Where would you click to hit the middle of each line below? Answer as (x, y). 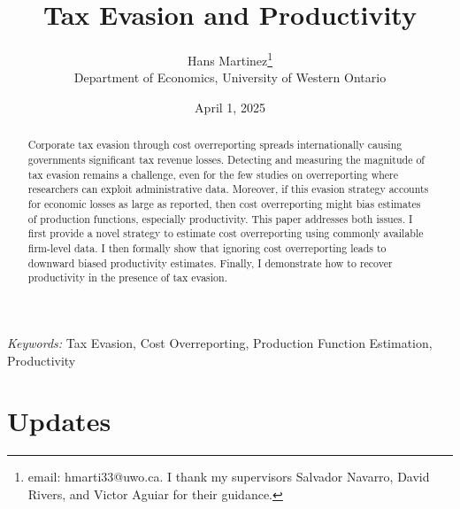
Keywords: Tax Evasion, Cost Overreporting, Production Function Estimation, (220, 342)
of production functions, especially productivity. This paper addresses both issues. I (220, 218)
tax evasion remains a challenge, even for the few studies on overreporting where (213, 174)
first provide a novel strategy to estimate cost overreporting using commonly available (226, 233)
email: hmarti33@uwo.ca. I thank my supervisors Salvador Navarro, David (229, 477)
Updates (59, 421)
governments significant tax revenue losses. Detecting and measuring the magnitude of (226, 160)
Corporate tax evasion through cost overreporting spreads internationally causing (215, 145)
